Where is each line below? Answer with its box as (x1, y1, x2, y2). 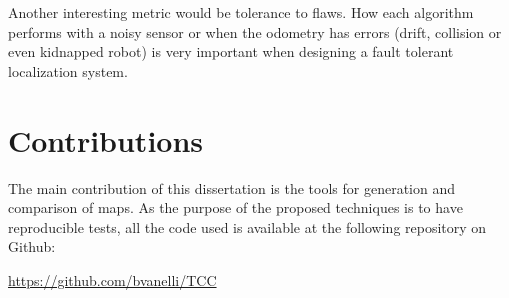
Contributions (8, 119, 204, 160)
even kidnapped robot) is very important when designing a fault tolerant (8, 41, 454, 62)
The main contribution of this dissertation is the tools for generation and (8, 177, 456, 198)
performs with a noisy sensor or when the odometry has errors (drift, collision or (8, 21, 502, 42)
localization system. (8, 60, 128, 81)
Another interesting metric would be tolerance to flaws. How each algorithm (8, 2, 474, 22)
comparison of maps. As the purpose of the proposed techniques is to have (8, 197, 463, 218)
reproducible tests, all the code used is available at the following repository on (8, 216, 487, 237)
